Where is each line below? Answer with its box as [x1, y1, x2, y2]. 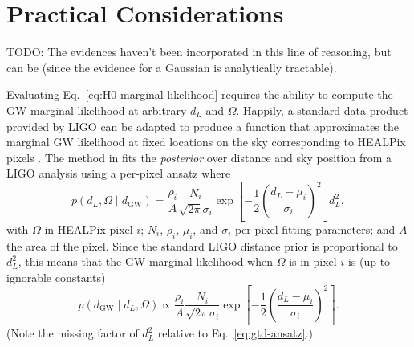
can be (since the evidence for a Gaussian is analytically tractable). [6, 59, 337, 76]
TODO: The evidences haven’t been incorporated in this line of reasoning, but [6, 43, 392, 60]
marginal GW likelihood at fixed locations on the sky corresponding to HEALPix [6, 133, 406, 150]
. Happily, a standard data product [236, 101, 408, 118]
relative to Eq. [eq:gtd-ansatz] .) [157, 325, 313, 341]
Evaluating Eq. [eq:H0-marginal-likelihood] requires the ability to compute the [6, 86, 393, 103]
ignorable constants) [6, 268, 106, 285]
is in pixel [289, 253, 337, 270]
